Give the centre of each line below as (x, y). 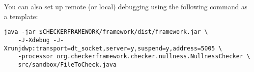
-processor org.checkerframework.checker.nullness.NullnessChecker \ (134, 57)
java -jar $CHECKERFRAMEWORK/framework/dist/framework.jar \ (106, 32)
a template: (21, 16)
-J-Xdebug (34, 40)
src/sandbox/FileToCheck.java (67, 64)
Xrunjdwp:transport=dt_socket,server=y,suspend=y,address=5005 (110, 48)
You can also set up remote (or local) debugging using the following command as (126, 6)
